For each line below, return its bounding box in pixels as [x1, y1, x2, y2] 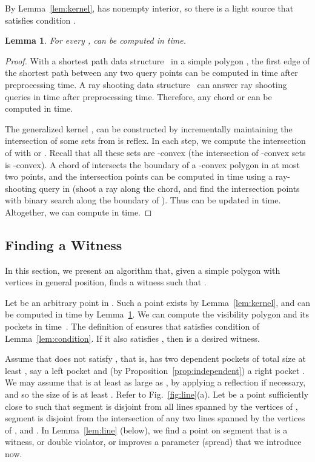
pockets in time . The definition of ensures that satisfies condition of [5, 320, 260, 333]
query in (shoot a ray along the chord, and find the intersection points [39, 182, 300, 194]
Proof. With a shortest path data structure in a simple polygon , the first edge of [5, 54, 310, 67]
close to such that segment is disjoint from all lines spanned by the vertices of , [5, 399, 298, 412]
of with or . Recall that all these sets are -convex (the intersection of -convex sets [5, 146, 306, 158]
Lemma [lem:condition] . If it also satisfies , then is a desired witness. [5, 331, 260, 344]
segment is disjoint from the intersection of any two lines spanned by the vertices [5, 412, 305, 424]
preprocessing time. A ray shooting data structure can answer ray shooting [5, 78, 287, 90]
